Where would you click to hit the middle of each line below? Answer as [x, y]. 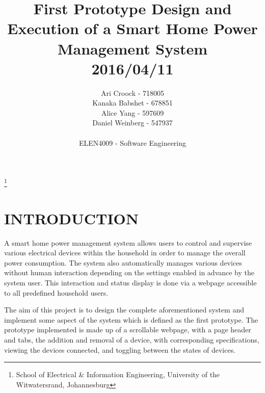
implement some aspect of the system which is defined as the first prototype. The [131, 319]
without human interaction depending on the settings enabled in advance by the [129, 272]
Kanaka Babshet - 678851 [132, 103]
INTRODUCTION [72, 218]
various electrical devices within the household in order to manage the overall [125, 253]
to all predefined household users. [56, 292]
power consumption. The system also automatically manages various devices [123, 262]
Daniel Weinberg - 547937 [132, 123]
